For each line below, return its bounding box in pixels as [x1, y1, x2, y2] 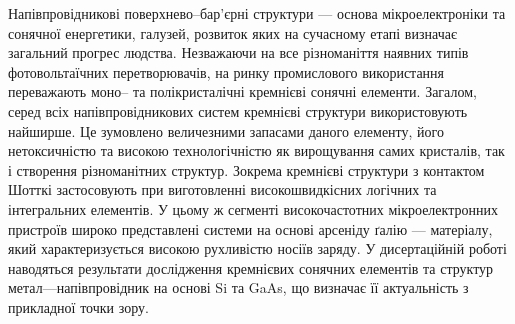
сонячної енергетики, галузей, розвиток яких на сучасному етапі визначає [8, 22, 457, 43]
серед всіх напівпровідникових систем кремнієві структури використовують [8, 100, 468, 121]
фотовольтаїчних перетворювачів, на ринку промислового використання [8, 61, 445, 82]
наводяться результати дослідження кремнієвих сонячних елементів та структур [8, 257, 494, 278]
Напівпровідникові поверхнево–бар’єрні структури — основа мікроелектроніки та [8, 3, 506, 23]
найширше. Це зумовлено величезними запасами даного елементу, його [8, 120, 444, 141]
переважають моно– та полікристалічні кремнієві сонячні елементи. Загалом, [8, 81, 477, 102]
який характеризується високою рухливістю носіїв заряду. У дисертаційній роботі [8, 238, 507, 259]
